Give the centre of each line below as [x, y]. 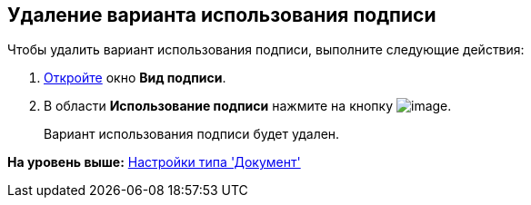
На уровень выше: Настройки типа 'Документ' [154, 162]
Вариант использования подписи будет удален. [192, 134]
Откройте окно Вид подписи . [135, 78]
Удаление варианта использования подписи [222, 15]
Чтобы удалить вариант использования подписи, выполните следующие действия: [266, 50]
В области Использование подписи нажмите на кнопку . [248, 106]
